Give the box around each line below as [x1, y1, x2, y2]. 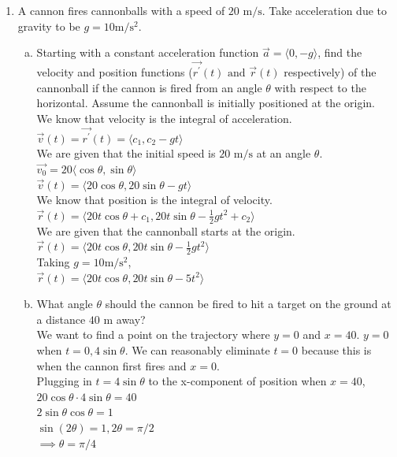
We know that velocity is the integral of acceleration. [36, 110, 292, 126]
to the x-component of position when [148, 373, 327, 389]
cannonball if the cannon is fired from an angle [36, 79, 262, 95]
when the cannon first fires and [36, 357, 187, 373]
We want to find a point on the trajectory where [36, 326, 270, 343]
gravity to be [17, 17, 80, 34]
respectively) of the [284, 64, 377, 80]
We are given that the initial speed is [36, 145, 216, 162]
